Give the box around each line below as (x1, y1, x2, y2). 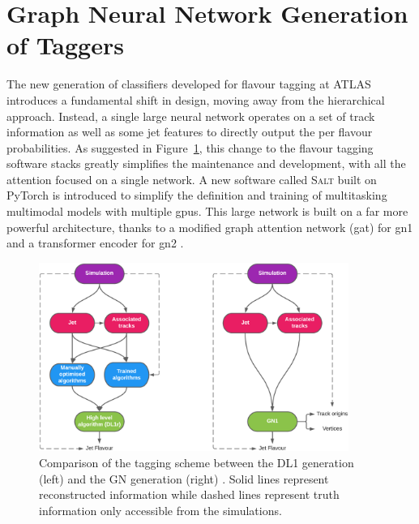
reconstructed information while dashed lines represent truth (39, 486, 340, 503)
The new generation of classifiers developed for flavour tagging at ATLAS (6, 75, 371, 92)
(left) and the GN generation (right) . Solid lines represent (39, 470, 329, 487)
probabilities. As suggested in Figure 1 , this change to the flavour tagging (6, 139, 374, 156)
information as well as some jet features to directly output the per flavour (6, 123, 373, 140)
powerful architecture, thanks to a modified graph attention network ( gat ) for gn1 (6, 218, 413, 235)
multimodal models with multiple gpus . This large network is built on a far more (6, 203, 408, 220)
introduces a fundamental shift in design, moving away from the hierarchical (6, 91, 385, 108)
